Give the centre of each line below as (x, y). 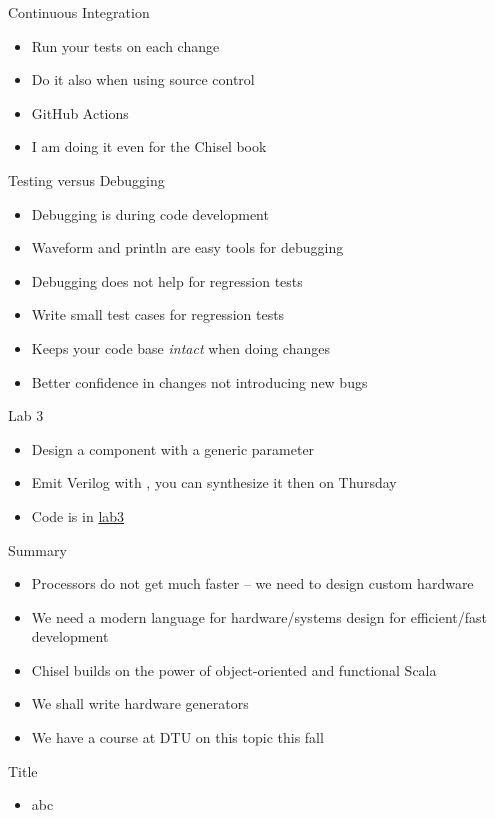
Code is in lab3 (78, 515)
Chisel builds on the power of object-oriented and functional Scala (234, 669)
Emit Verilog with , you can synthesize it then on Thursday (214, 482)
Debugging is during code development (150, 213)
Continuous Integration (79, 12)
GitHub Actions (80, 112)
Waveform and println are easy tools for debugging (187, 247)
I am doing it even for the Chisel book (149, 146)
